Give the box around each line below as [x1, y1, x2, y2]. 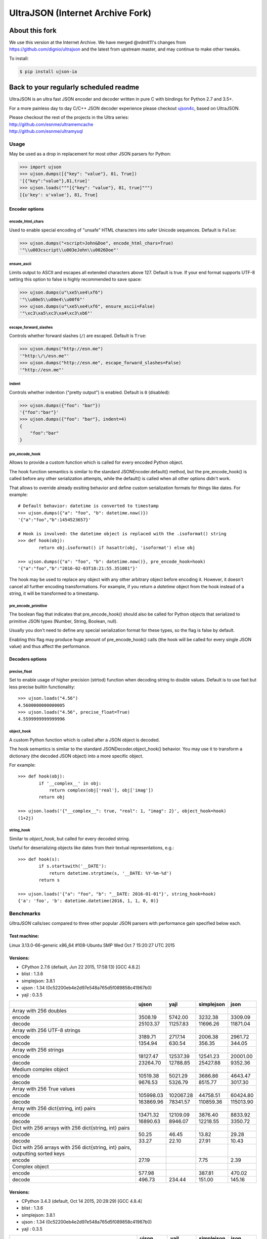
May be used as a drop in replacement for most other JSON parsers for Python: [9, 151, 172, 157]
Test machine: [9, 933, 40, 939]
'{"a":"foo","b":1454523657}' [18, 517, 91, 523]
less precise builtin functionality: [9, 684, 75, 690]
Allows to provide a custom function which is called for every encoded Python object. [9, 459, 184, 465]
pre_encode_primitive [9, 603, 47, 608]
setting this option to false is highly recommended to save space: [9, 277, 142, 282]
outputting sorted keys [12, 1150, 65, 1157]
